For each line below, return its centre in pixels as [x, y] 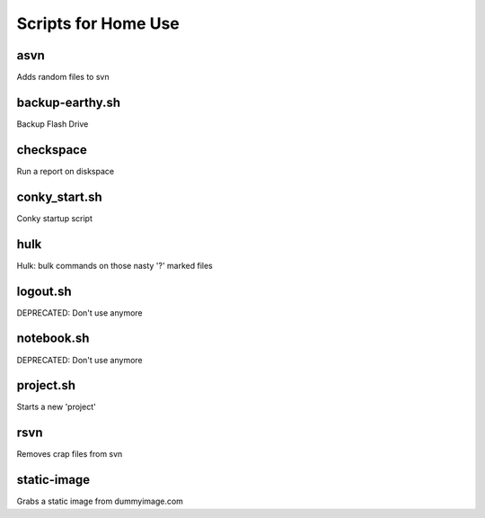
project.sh [46, 385]
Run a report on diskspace [66, 171]
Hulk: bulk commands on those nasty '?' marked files [115, 265]
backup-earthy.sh [69, 102]
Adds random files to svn [63, 77]
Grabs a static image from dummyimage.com [100, 501]
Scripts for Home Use [98, 23]
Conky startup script [55, 218]
